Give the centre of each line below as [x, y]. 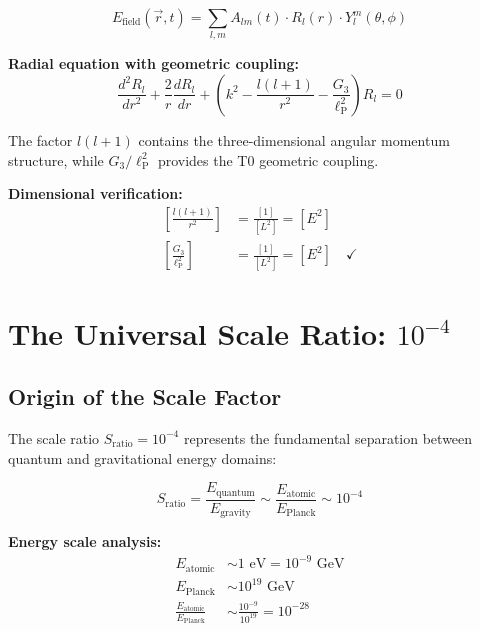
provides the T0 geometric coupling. [268, 159]
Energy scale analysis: [85, 541]
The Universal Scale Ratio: [197, 332]
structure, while [56, 159]
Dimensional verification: [95, 193]
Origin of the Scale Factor [145, 396]
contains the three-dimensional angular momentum [294, 139]
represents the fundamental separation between [328, 437]
